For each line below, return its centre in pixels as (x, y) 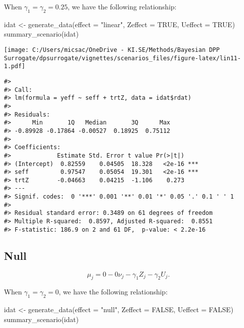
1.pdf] (15, 66)
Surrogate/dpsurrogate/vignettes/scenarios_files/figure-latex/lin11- (122, 58)
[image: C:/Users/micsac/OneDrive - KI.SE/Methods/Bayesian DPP (112, 50)
